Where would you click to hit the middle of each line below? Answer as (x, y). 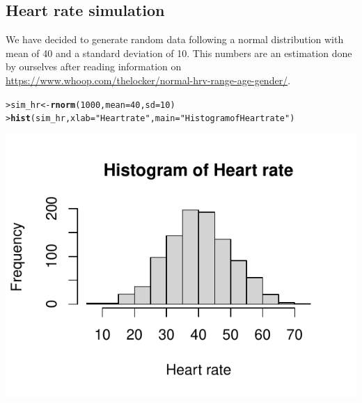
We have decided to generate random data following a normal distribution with (175, 39)
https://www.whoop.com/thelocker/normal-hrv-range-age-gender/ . (148, 80)
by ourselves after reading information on (94, 66)
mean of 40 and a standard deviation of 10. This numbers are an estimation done (179, 53)
